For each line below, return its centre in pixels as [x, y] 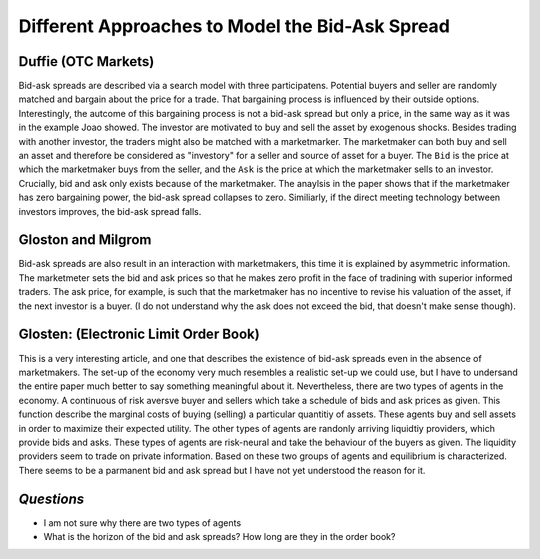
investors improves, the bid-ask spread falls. [110, 211]
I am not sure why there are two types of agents [142, 522]
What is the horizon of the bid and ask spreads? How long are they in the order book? [219, 536]
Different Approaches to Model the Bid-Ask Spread [234, 26]
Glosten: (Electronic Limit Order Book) [139, 334]
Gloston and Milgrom [85, 240]
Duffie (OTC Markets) [86, 61]
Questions [51, 498]
